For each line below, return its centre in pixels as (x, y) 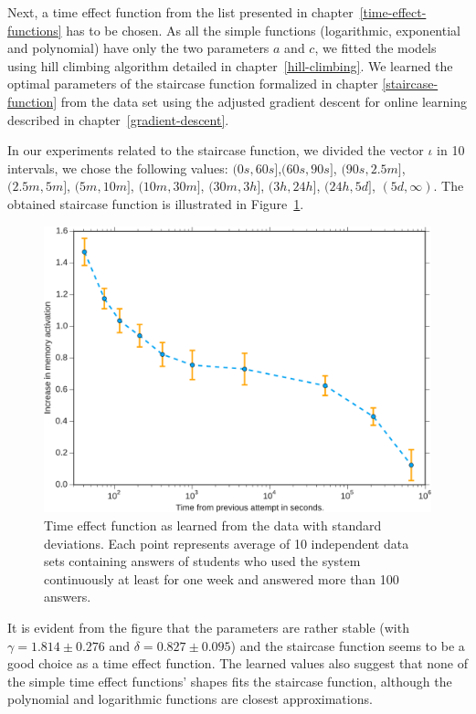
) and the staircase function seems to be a (348, 645)
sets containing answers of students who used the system (202, 561)
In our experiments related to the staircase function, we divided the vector (216, 150)
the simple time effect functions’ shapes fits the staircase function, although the (230, 681)
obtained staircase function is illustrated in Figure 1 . (156, 203)
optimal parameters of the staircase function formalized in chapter (193, 84)
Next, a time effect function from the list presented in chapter (180, 12)
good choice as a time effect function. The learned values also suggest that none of (238, 663)
